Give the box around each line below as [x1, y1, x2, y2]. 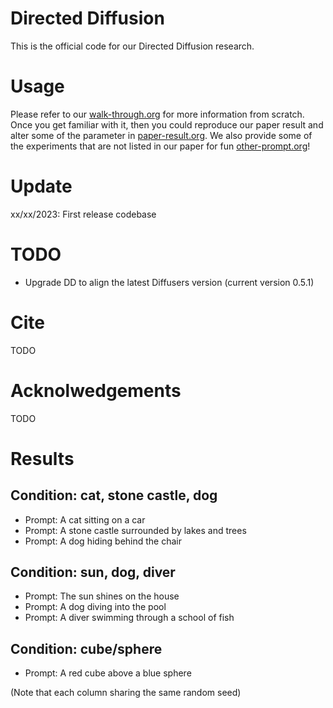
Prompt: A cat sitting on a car [24, 513, 146, 526]
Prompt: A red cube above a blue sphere [24, 667, 192, 679]
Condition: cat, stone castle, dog [10, 487, 218, 504]
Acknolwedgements [10, 379, 182, 402]
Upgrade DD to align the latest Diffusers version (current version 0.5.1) [24, 276, 315, 288]
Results [10, 447, 75, 470]
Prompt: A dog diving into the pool [24, 601, 167, 613]
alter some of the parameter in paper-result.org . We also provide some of [10, 129, 313, 141]
